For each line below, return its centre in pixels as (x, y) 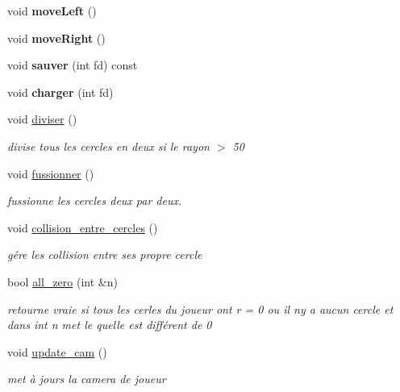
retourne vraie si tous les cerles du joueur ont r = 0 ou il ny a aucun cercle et (200, 309)
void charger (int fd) (60, 92)
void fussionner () (51, 173)
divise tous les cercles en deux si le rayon (108, 146)
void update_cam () (57, 351)
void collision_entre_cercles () (83, 227)
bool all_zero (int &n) (62, 281)
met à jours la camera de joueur (87, 379)
